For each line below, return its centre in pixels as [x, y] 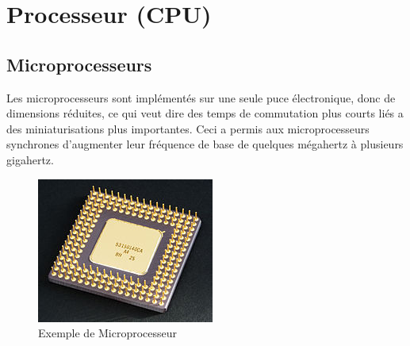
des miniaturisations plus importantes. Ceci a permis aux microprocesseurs [188, 128]
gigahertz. [30, 159]
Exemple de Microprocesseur [108, 333]
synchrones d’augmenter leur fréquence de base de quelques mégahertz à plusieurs [205, 144]
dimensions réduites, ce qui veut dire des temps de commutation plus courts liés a [205, 113]
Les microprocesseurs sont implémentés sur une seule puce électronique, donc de [201, 97]
